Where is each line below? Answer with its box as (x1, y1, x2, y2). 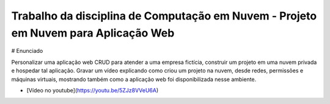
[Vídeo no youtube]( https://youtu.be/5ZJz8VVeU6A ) (26, 86, 159, 94)
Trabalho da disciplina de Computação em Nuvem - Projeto (11, 9, 317, 23)
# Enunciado (11, 47, 43, 55)
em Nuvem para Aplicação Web (11, 26, 175, 40)
